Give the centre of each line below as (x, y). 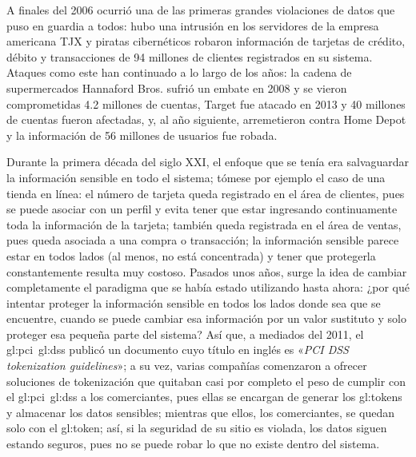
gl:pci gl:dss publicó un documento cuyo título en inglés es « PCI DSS (178, 350)
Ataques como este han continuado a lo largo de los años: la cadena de (179, 72)
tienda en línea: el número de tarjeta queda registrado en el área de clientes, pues (206, 193)
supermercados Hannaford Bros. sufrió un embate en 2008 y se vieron (177, 87)
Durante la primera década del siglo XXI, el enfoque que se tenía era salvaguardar (208, 162)
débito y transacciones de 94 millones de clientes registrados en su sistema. (190, 56)
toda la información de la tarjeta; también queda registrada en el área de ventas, (204, 224)
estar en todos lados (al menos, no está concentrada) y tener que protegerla (191, 255)
